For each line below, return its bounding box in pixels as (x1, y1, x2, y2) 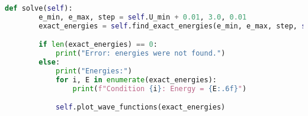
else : (38, 58, 60, 67)
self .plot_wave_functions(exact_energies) (55, 103, 226, 112)
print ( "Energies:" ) (55, 66, 132, 75)
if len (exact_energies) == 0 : (38, 40, 158, 49)
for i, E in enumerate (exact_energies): (55, 75, 217, 84)
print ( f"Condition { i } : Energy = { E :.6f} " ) (72, 84, 247, 93)
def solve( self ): (5, 4, 73, 12)
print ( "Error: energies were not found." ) (55, 49, 226, 58)
